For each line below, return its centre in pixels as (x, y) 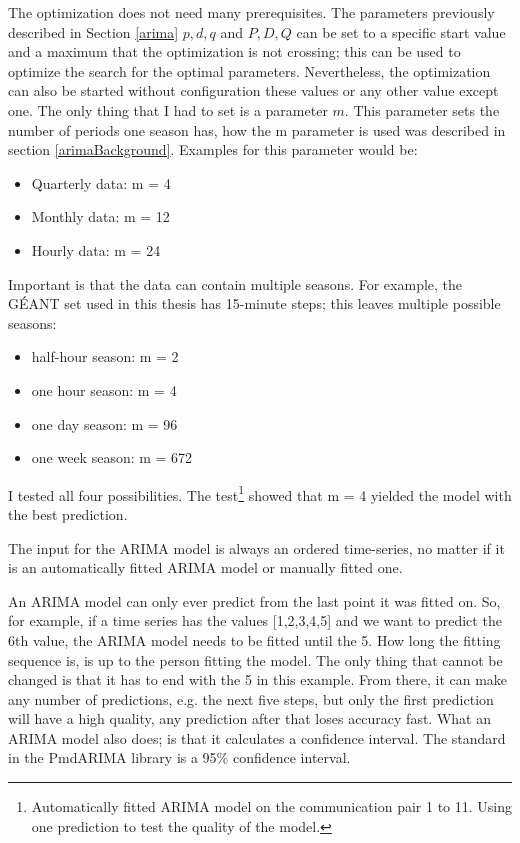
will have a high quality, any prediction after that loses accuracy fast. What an (249, 718)
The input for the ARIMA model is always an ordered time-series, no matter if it (256, 547)
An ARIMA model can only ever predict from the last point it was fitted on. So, (254, 600)
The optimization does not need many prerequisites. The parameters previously (251, 12)
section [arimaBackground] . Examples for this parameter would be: (213, 149)
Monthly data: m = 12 (100, 216)
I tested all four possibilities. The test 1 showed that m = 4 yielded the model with (260, 493)
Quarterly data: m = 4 (101, 182)
